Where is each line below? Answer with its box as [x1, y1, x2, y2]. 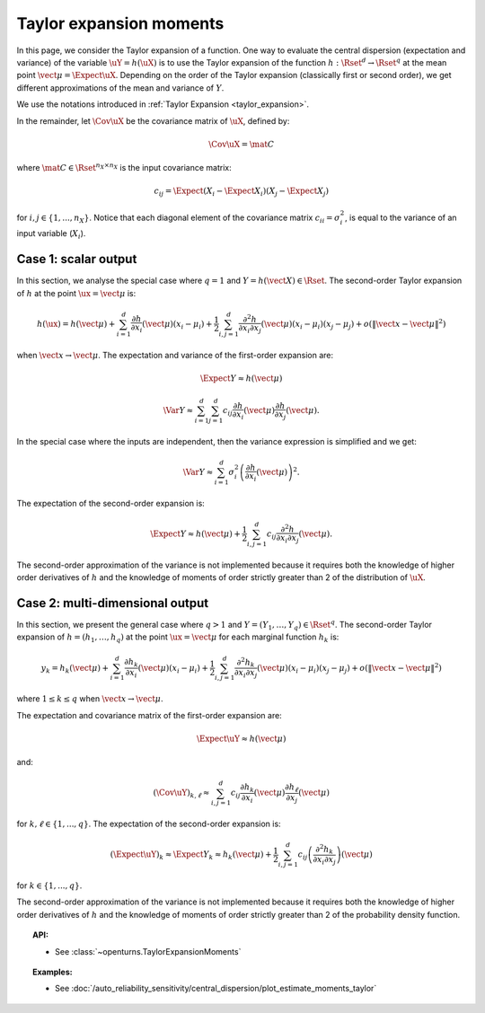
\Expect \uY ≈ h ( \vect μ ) [196, 733, 287, 744]
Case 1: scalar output [16, 251, 137, 267]
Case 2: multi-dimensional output [16, 595, 209, 611]
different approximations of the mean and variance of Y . [16, 82, 225, 93]
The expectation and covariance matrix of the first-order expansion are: [16, 709, 282, 720]
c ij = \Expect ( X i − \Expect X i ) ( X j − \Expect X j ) [154, 186, 330, 198]
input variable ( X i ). [16, 228, 86, 242]
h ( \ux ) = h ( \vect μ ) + [36, 319, 116, 329]
